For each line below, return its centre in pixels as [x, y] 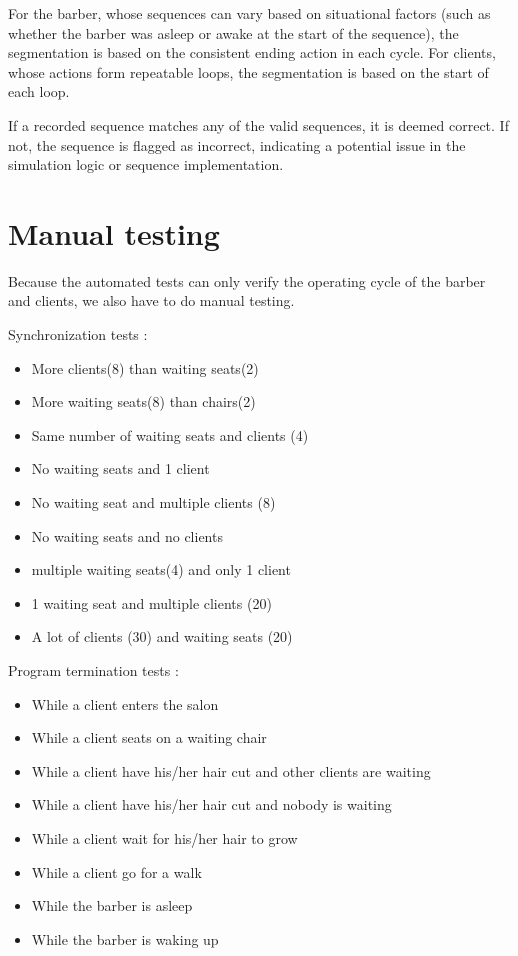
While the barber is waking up [125, 938]
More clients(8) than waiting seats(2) [145, 367]
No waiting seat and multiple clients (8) [153, 502]
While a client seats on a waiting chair [149, 737]
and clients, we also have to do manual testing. [151, 300]
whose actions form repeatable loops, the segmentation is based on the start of [248, 71]
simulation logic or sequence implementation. [146, 164]
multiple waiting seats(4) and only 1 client [161, 569]
